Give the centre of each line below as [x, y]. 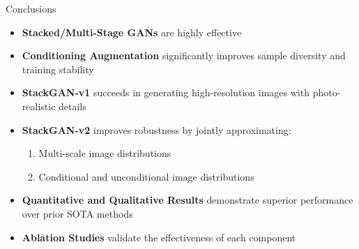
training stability [58, 69]
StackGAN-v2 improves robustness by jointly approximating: [156, 129]
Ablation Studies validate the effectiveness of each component [159, 237]
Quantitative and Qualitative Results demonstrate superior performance [188, 200]
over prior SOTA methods [77, 213]
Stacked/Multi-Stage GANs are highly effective [132, 32]
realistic [39, 106]
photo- [327, 92]
